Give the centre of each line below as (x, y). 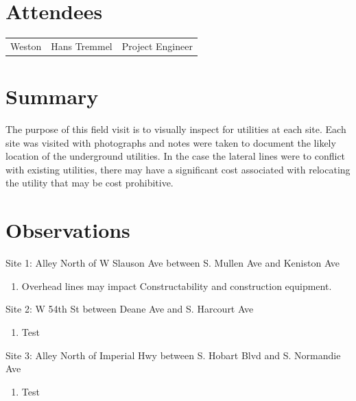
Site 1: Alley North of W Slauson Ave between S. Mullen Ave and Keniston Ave (173, 263)
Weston (26, 46)
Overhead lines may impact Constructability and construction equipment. (177, 285)
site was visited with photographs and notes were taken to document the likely (171, 142)
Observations (68, 230)
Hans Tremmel (82, 46)
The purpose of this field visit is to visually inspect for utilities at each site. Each (176, 129)
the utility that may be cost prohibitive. (90, 183)
